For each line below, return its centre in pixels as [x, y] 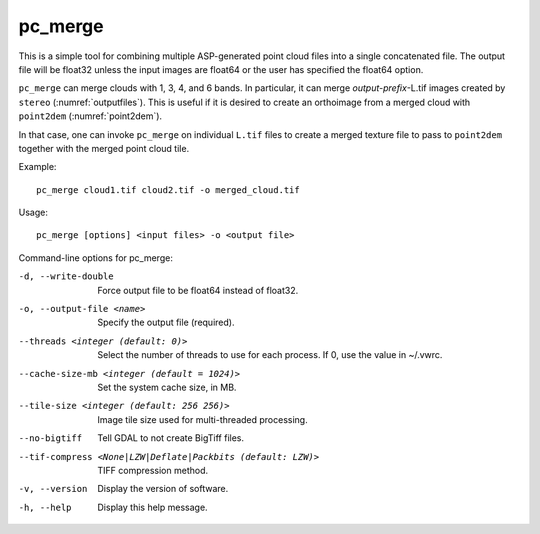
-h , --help [45, 507]
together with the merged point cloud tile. [104, 148]
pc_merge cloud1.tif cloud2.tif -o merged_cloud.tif [168, 189]
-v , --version [53, 489]
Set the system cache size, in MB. [167, 387]
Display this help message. [153, 507]
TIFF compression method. [153, 470]
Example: [37, 167]
